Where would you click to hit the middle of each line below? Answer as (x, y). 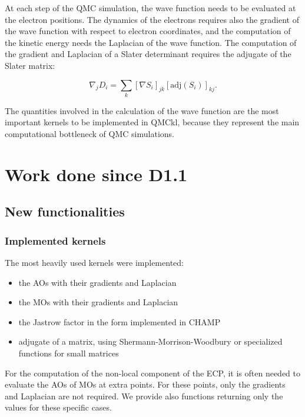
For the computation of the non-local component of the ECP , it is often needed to (152, 373)
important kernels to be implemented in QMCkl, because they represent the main (152, 122)
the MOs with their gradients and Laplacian (98, 302)
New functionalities (65, 211)
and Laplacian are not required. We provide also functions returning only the (144, 396)
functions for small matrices (69, 353)
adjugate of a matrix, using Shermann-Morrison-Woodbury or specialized (150, 341)
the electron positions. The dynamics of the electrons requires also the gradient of (152, 19)
